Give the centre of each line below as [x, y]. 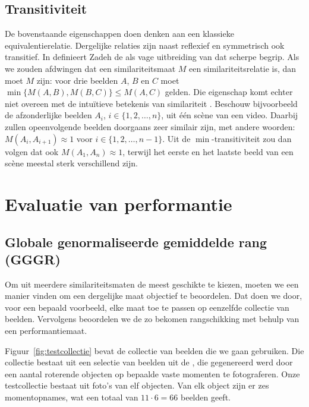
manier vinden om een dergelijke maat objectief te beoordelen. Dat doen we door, [154, 296]
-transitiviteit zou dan [252, 138]
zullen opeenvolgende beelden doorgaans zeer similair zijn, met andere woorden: [150, 126]
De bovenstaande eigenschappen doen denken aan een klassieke [119, 34]
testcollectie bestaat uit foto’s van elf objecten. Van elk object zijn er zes [137, 385]
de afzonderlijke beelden [48, 115]
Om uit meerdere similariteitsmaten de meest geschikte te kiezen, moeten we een [152, 284]
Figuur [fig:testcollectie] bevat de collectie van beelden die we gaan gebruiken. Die [154, 350]
